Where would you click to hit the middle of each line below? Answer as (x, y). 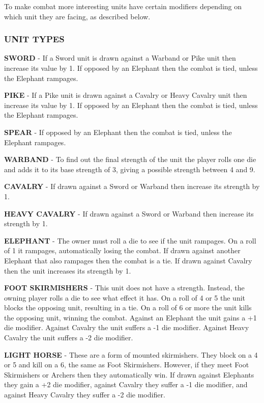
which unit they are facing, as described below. (77, 16)
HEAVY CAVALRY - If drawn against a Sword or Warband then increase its (129, 213)
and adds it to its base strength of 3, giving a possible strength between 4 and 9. (130, 169)
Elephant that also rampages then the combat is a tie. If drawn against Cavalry (128, 260)
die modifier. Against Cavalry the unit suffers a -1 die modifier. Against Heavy (127, 327)
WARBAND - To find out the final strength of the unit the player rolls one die (130, 159)
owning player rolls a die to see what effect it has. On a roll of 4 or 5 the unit (125, 297)
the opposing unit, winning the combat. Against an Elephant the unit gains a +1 (130, 317)
